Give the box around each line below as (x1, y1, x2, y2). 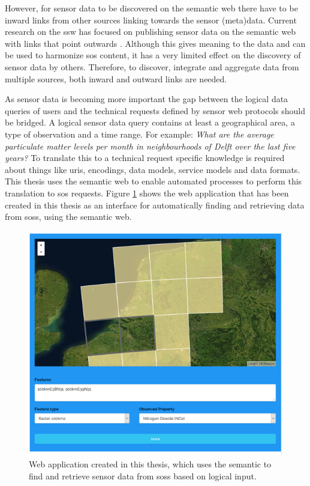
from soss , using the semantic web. (5, 210, 132, 223)
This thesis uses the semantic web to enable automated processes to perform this (5, 175, 302, 187)
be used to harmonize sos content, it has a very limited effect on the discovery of (5, 49, 301, 61)
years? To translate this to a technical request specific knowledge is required (5, 151, 285, 164)
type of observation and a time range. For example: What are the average (5, 127, 274, 140)
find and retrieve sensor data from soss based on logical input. (29, 469, 257, 482)
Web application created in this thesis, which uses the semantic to (29, 458, 272, 470)
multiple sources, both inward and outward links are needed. (5, 72, 227, 85)
